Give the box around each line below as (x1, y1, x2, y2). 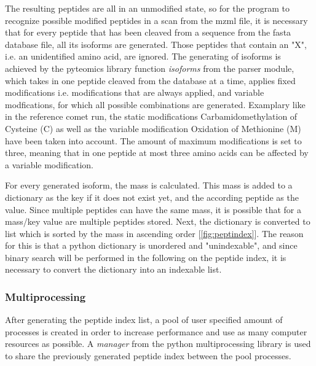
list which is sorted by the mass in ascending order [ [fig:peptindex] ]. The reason (5, 227, 304, 239)
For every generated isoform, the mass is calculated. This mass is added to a (5, 179, 293, 192)
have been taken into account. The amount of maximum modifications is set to (5, 134, 302, 147)
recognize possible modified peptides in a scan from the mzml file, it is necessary (5, 14, 308, 26)
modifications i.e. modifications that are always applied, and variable (5, 86, 264, 99)
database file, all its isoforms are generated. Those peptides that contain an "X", (5, 37, 307, 50)
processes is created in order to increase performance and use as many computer (5, 325, 307, 338)
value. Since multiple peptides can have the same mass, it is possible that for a (5, 203, 301, 216)
